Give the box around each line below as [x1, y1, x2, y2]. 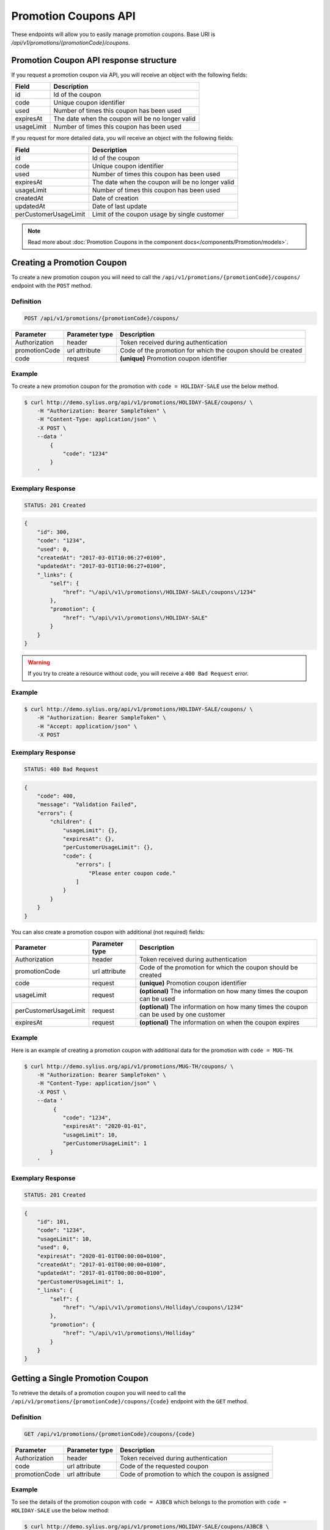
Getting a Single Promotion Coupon [11, 1373, 149, 1383]
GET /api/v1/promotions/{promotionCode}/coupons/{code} [24, 1430, 196, 1438]
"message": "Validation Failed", [37, 801, 137, 808]
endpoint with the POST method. [11, 282, 92, 289]
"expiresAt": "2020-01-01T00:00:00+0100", [37, 1252, 166, 1259]
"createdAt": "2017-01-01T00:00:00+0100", [37, 1261, 166, 1268]
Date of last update [92, 202, 147, 211]
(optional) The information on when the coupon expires [139, 1018, 299, 1026]
